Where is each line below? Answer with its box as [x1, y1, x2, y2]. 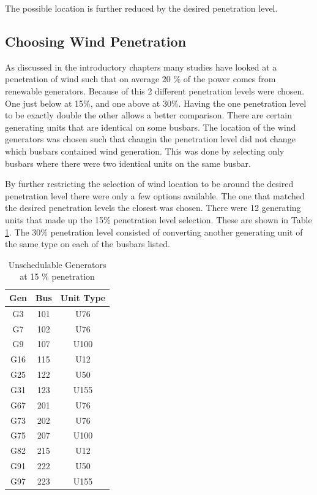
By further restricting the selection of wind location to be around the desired [5, 177, 294, 190]
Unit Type [60, 291, 106, 304]
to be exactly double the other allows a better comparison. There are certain [5, 109, 292, 121]
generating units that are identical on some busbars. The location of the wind [5, 120, 296, 133]
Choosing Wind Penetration [5, 31, 187, 50]
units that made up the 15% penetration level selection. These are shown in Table [5, 213, 312, 226]
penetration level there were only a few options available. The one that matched [5, 189, 305, 202]
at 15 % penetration [20, 270, 95, 283]
